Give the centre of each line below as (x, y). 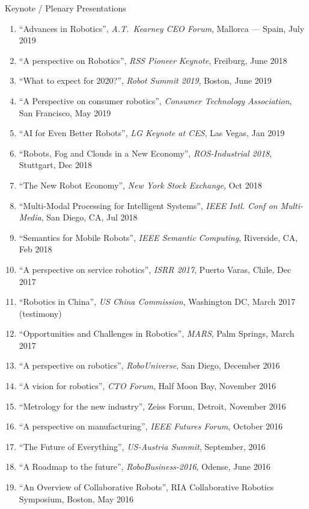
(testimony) (40, 313)
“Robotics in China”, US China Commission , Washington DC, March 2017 (157, 301)
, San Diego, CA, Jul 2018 (89, 217)
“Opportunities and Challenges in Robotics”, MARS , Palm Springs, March (157, 333)
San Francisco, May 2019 (65, 112)
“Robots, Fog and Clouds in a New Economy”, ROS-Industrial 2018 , (145, 153)
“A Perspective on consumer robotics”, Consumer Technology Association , (155, 100)
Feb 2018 (35, 249)
